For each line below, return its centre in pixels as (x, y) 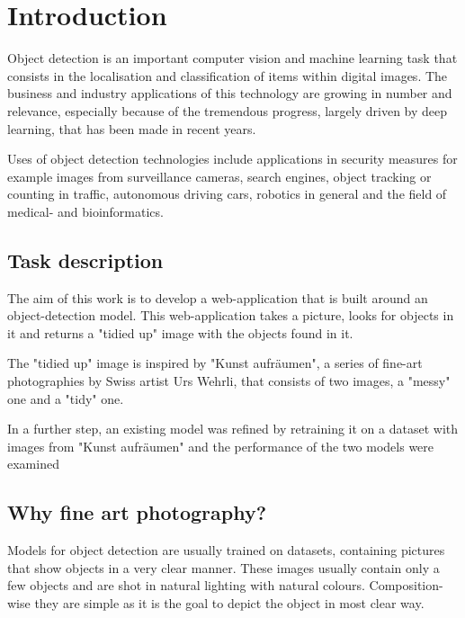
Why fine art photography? (137, 512)
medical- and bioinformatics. (85, 211)
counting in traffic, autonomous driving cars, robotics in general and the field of (227, 194)
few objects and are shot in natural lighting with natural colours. (186, 585)
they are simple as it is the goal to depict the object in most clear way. (229, 603)
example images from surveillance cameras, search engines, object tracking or (219, 176)
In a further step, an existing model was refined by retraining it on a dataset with (233, 429)
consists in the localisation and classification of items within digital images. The (228, 75)
